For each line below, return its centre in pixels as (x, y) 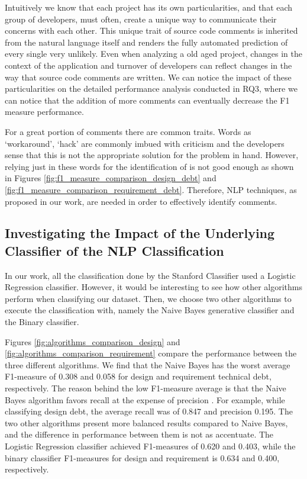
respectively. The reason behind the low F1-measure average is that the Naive (146, 388)
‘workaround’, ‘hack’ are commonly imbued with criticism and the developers (145, 143)
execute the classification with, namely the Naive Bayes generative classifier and (150, 310)
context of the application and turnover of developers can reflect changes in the (148, 65)
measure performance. (44, 112)
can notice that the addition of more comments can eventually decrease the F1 (147, 100)
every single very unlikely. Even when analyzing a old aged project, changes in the (153, 54)
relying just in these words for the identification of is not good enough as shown (149, 166)
